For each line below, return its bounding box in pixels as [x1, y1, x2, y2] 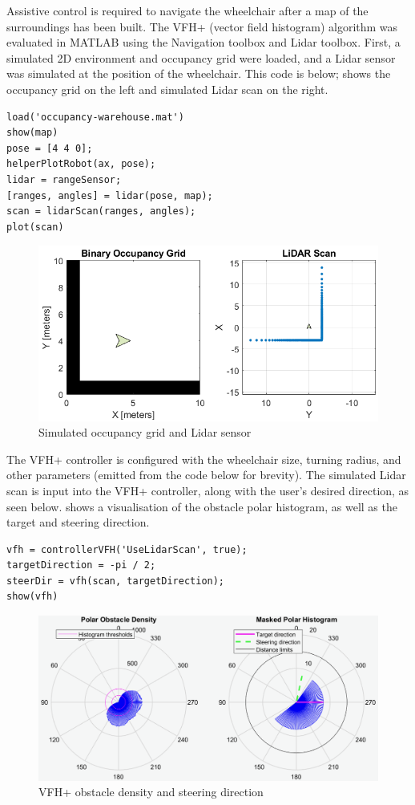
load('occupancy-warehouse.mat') [6, 111, 184, 123]
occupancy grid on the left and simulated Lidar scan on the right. [6, 80, 328, 97]
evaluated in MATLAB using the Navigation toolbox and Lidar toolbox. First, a [6, 34, 401, 51]
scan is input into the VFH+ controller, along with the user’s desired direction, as [6, 482, 409, 498]
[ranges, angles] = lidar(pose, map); [6, 189, 213, 201]
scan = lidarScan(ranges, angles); [6, 205, 196, 218]
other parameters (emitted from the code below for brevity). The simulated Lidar [6, 466, 406, 483]
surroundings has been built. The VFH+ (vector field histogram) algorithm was [6, 18, 398, 35]
